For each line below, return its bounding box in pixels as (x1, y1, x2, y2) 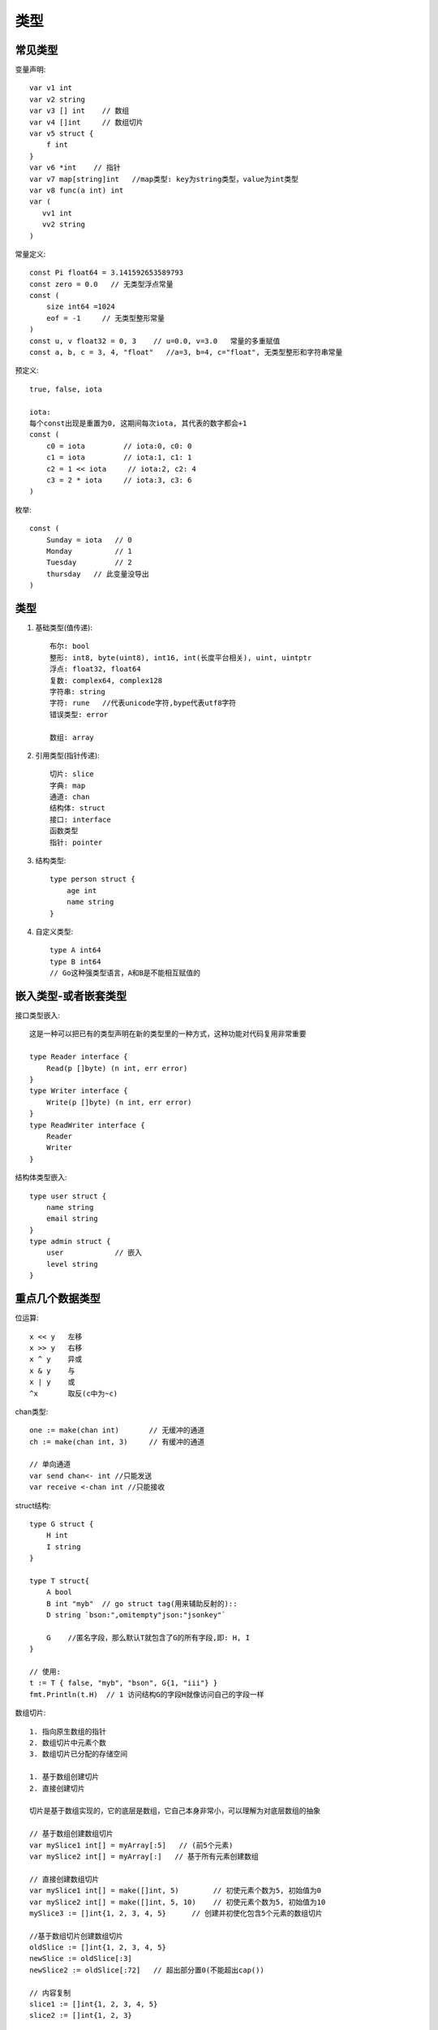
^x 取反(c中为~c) (29, 1389, 118, 1398)
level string (45, 1259, 98, 1268)
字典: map (49, 780, 86, 790)
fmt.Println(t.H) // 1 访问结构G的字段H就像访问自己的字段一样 (29, 1690, 264, 1699)
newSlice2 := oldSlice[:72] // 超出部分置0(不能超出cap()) (29, 1965, 265, 1975)
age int (66, 886, 97, 895)
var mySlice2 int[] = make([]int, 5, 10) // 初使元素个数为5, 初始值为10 (29, 1897, 326, 1907)
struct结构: (15, 1501, 52, 1510)
